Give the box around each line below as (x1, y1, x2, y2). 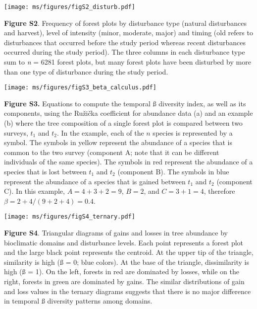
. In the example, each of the (56, 127, 144, 138)
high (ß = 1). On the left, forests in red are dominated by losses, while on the (4, 266, 239, 277)
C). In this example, (4, 186, 65, 196)
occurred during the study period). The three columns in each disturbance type (4, 47, 245, 57)
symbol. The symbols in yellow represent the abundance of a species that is (4, 137, 233, 148)
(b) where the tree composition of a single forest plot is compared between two (4, 118, 243, 128)
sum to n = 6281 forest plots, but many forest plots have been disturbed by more (4, 57, 251, 67)
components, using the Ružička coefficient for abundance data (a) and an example (4, 108, 253, 118)
